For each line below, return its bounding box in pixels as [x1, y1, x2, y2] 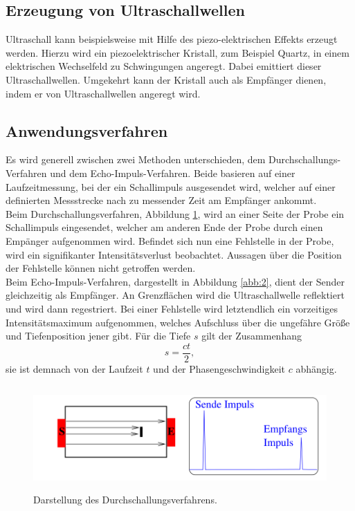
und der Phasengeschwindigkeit [153, 361, 286, 375]
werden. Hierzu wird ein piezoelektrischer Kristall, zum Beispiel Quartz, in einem [6, 45, 349, 59]
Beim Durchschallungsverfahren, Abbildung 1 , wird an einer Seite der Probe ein [6, 206, 345, 221]
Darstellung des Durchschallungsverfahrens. [33, 492, 217, 507]
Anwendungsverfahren [6, 120, 168, 141]
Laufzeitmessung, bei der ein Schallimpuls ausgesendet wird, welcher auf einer [6, 179, 336, 194]
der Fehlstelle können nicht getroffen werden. [6, 261, 196, 275]
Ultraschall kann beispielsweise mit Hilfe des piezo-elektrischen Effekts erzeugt [6, 32, 338, 46]
